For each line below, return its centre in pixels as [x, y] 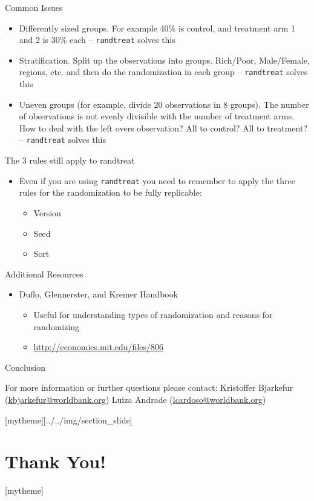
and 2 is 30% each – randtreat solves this [97, 40]
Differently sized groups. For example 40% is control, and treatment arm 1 [157, 28]
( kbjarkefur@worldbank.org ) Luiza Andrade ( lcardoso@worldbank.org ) [136, 399]
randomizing [57, 326]
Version [47, 212]
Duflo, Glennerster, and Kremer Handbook [99, 294]
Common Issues [34, 7]
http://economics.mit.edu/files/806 [99, 347]
